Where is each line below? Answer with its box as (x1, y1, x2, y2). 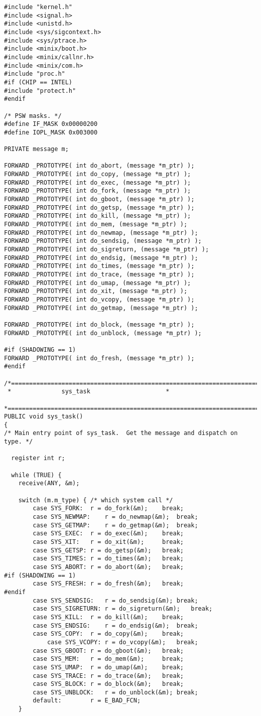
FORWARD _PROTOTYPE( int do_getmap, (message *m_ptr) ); (4, 304, 198, 312)
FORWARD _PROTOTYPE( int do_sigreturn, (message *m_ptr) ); (4, 246, 209, 253)
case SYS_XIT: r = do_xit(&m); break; (33, 538, 184, 545)
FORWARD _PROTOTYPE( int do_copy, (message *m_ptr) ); (4, 171, 191, 178)
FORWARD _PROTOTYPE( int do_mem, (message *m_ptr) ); (4, 221, 188, 228)
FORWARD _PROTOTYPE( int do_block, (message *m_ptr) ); (4, 321, 195, 328)
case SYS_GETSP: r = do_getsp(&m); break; (33, 546, 184, 554)
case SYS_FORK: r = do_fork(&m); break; (33, 505, 184, 512)
